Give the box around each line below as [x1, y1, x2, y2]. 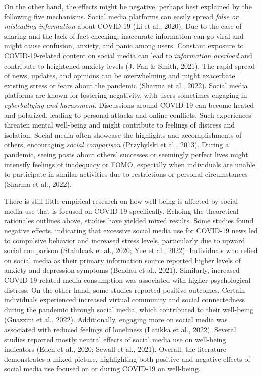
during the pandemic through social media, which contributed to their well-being [4, 304, 254, 315]
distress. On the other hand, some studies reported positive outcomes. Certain [4, 284, 245, 295]
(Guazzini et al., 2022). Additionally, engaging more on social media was [4, 314, 228, 325]
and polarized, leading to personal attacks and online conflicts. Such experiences [4, 109, 251, 120]
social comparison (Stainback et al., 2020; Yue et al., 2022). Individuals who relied [4, 245, 258, 256]
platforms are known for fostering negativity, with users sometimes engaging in [4, 90, 247, 100]
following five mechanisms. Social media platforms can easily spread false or [4, 11, 238, 21]
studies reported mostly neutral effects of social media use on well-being [4, 334, 226, 344]
